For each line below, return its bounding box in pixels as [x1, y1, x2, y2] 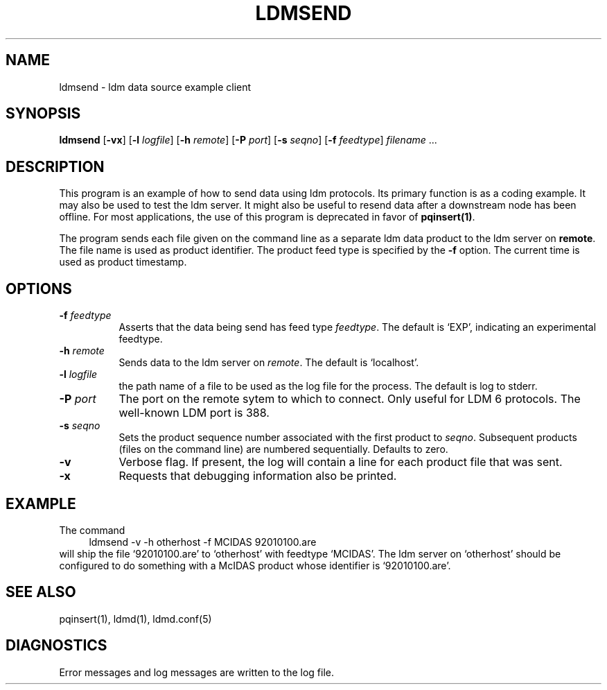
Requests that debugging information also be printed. [118, 469, 397, 483]
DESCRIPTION [6, 157, 105, 175]
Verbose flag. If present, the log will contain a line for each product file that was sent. [118, 455, 563, 469]
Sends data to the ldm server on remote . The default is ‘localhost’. [118, 356, 419, 369]
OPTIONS [6, 279, 72, 297]
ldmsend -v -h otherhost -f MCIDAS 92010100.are [89, 535, 317, 548]
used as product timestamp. [59, 256, 187, 268]
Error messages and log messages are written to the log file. [59, 666, 335, 678]
